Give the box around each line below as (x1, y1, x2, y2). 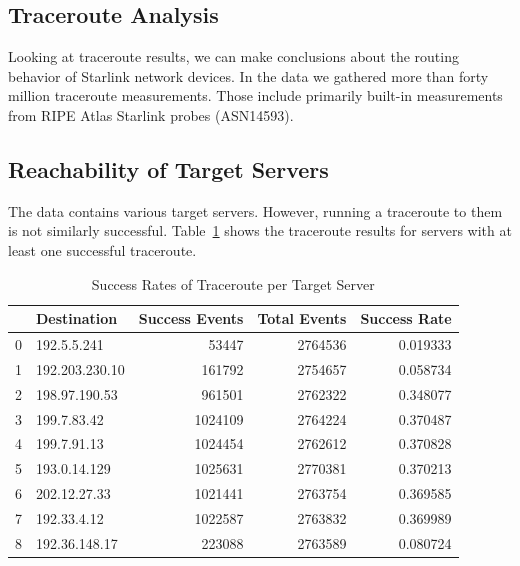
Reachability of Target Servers (8, 153, 329, 184)
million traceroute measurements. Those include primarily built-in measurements (8, 85, 503, 106)
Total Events (257, 308, 347, 329)
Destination (36, 308, 118, 329)
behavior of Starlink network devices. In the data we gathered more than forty (8, 65, 489, 86)
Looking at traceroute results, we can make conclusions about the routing (8, 46, 459, 67)
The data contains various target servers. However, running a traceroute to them (8, 200, 503, 221)
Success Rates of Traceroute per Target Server (91, 273, 375, 294)
